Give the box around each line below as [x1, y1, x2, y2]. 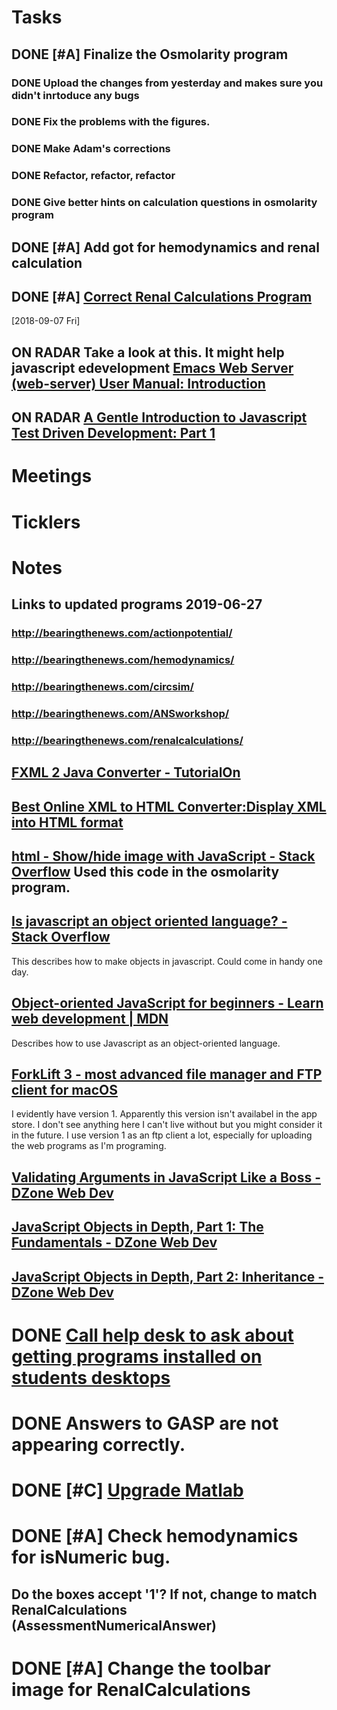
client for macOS [11, 1081, 118, 1098]
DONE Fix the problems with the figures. [11, 115, 211, 129]
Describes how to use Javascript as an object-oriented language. [11, 1037, 281, 1049]
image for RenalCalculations [11, 1678, 251, 1701]
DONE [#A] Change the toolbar [11, 1657, 271, 1680]
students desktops [11, 1366, 171, 1389]
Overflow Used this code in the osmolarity [11, 863, 280, 880]
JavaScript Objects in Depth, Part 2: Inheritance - [11, 1268, 325, 1285]
